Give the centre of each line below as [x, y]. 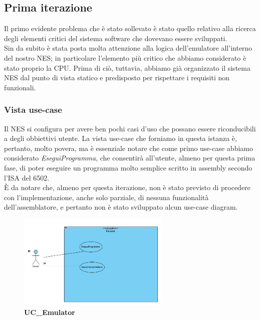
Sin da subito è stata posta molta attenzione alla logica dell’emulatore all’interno [128, 48]
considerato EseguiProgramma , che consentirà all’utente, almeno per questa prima [130, 158]
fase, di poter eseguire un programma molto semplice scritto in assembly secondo [128, 167]
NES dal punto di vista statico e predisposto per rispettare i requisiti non [117, 77]
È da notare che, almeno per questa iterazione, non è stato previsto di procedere [127, 187]
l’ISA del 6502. [27, 177]
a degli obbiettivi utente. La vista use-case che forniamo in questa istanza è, [120, 138]
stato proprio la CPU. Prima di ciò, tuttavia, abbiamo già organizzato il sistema [127, 67]
